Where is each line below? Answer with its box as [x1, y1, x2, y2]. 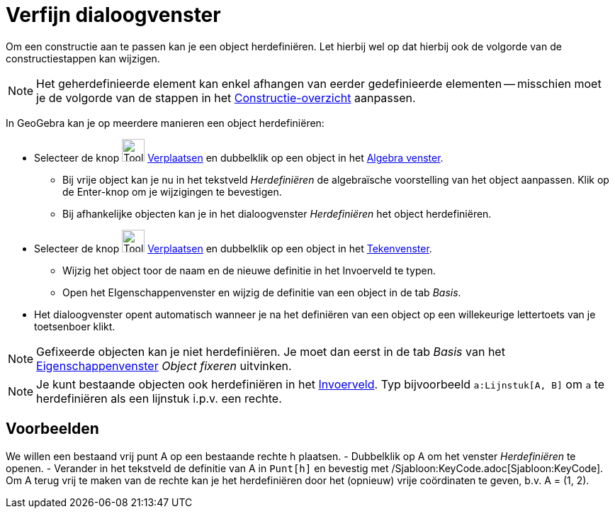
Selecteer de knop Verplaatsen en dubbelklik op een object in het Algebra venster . [34, 151, 444, 164]
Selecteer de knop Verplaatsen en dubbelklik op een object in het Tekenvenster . [34, 242, 432, 255]
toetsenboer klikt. [34, 320, 115, 333]
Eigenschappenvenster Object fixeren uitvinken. [36, 358, 292, 373]
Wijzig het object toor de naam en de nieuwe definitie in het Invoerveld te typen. [62, 264, 436, 276]
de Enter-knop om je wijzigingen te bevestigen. [62, 185, 282, 198]
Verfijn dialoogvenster [6, 3, 221, 27]
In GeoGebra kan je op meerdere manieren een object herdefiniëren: [6, 116, 325, 129]
